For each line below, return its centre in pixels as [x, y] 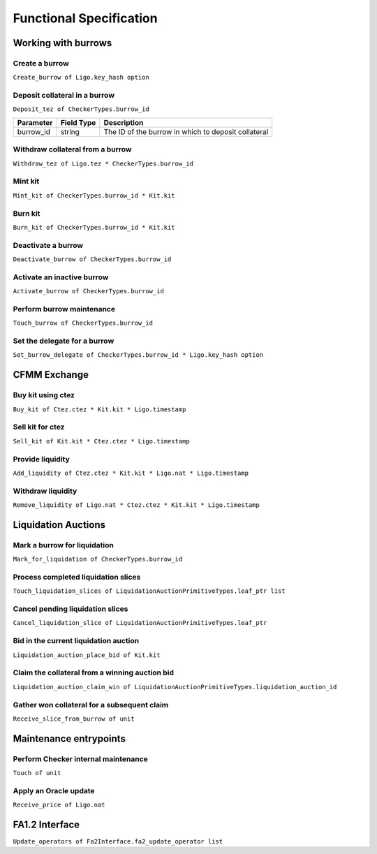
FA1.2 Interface [46, 824]
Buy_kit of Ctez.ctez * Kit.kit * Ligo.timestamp [99, 409]
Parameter [35, 122]
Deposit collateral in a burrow [64, 96]
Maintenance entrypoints [69, 738]
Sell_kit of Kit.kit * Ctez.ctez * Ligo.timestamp [101, 441]
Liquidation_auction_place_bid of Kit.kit [87, 655]
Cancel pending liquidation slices [71, 609]
